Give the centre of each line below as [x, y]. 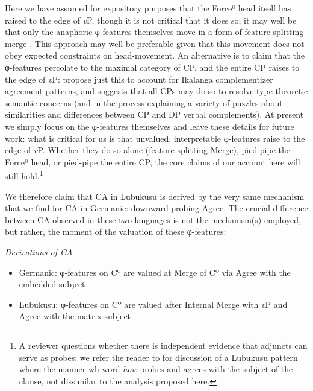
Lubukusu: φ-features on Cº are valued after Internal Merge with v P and [153, 304]
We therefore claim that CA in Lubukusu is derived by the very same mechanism [155, 196]
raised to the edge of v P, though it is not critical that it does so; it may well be [151, 20]
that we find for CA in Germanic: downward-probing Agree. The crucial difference [156, 208]
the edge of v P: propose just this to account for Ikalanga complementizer [139, 79]
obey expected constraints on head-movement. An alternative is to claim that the [155, 55]
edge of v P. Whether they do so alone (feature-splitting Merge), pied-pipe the [147, 150]
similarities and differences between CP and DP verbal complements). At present [154, 114]
